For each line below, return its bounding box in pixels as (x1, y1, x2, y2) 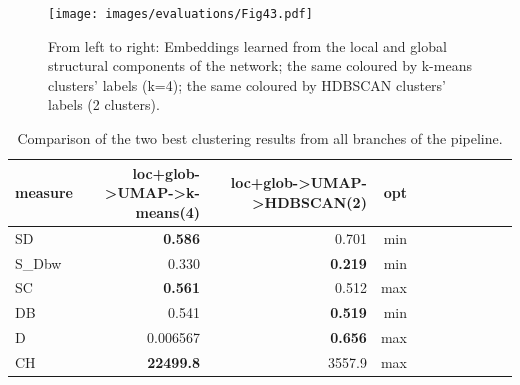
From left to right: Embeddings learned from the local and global (48, 35, 447, 56)
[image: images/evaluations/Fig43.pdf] (48, 7, 313, 21)
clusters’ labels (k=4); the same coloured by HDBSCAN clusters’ (48, 74, 446, 95)
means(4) (135, 201, 200, 222)
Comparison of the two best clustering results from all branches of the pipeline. (17, 128, 503, 149)
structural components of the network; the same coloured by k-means (48, 55, 472, 76)
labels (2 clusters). (48, 94, 160, 115)
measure (15, 182, 73, 203)
